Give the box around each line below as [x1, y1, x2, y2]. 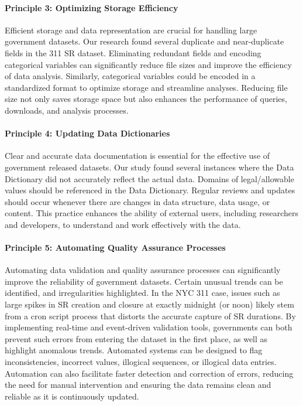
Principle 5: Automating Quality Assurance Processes [5, 241, 226, 254]
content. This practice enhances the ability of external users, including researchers [5, 207, 298, 219]
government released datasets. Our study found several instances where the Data [5, 161, 294, 173]
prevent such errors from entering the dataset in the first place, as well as [5, 332, 268, 344]
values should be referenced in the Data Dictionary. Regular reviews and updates [5, 184, 295, 196]
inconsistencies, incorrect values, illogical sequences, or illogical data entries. [5, 356, 277, 368]
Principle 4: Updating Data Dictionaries [5, 127, 170, 139]
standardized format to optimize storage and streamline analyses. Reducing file [5, 81, 288, 93]
